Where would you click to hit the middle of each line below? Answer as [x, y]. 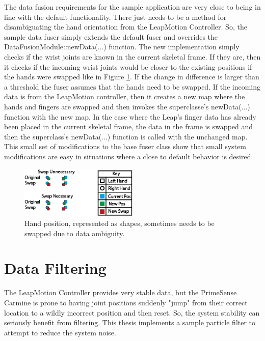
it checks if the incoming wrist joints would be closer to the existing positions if [128, 66]
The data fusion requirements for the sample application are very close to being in [132, 7]
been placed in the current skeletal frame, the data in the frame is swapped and [129, 126]
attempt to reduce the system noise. [60, 332]
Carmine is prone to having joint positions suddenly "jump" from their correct [126, 302]
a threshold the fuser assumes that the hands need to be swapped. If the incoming [132, 86]
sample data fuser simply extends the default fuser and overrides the [111, 36]
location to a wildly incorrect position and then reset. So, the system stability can [132, 312]
